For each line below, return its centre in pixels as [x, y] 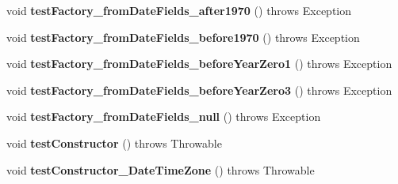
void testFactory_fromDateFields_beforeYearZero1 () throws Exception [199, 64]
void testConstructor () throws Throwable [114, 143]
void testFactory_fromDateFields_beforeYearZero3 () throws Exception [199, 90]
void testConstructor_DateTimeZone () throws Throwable [161, 169]
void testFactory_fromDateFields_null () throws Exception [164, 116]
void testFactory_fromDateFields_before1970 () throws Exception [183, 37]
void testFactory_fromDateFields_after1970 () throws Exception [179, 10]
